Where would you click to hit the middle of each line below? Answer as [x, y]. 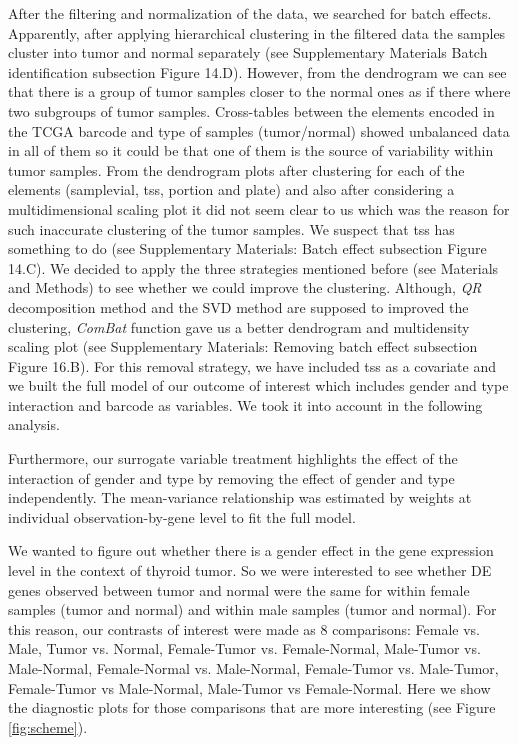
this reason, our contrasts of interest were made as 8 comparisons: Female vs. [244, 628]
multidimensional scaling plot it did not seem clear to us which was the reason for [259, 208]
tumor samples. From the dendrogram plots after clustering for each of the [236, 169]
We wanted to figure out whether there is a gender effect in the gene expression [251, 550]
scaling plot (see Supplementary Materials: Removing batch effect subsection [243, 346]
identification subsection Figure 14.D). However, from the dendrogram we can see [257, 71]
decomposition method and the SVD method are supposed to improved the [238, 306]
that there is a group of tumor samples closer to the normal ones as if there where [259, 91]
